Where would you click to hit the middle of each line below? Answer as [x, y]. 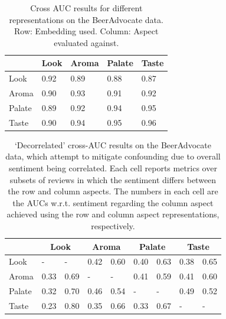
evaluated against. [86, 42]
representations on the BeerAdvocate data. [86, 19]
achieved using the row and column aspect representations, [113, 214]
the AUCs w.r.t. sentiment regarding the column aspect [113, 202]
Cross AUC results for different [86, 8]
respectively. [113, 226]
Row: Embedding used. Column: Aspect [86, 31]
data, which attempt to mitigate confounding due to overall [113, 156]
